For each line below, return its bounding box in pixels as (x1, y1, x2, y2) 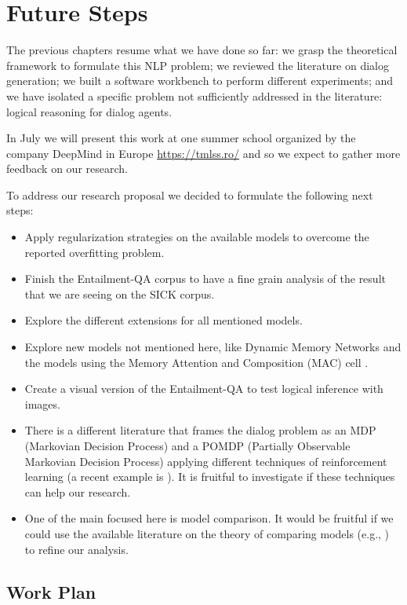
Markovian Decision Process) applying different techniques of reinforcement (24, 453, 387, 469)
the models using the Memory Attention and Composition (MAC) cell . (24, 354, 369, 370)
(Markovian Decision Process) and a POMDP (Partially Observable (24, 438, 351, 453)
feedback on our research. (6, 160, 128, 177)
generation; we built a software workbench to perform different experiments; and (6, 72, 394, 89)
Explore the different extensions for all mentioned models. (24, 312, 303, 328)
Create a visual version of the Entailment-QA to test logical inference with (24, 380, 383, 397)
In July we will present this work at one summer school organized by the (6, 130, 356, 146)
